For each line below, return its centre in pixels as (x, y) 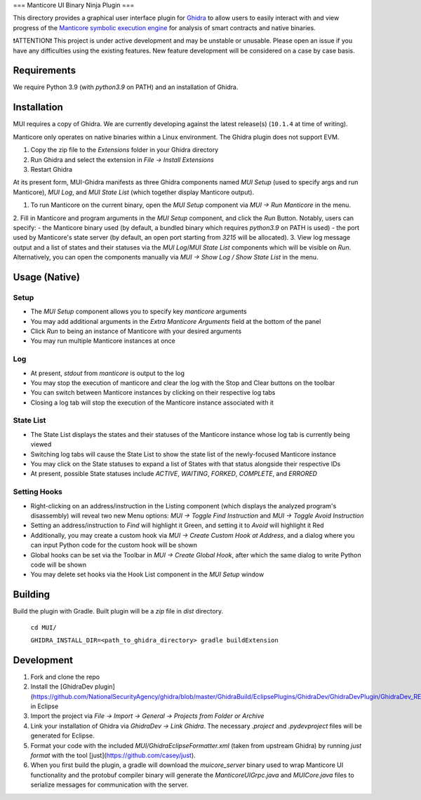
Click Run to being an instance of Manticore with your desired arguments (136, 331)
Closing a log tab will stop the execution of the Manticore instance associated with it (152, 402)
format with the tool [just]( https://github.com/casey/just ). (113, 755)
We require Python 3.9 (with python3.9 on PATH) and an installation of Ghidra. (126, 87)
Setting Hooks (38, 492)
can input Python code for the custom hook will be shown (114, 545)
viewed (41, 445)
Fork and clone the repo (65, 677)
